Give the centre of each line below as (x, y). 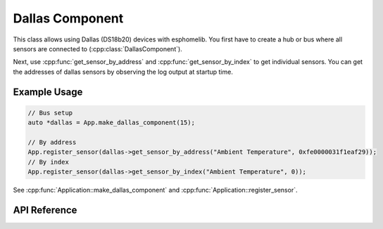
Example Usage (48, 92)
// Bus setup (50, 113)
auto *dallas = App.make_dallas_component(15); (111, 123)
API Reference (45, 210)
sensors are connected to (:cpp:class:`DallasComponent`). (98, 48)
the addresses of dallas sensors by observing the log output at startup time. (123, 72)
